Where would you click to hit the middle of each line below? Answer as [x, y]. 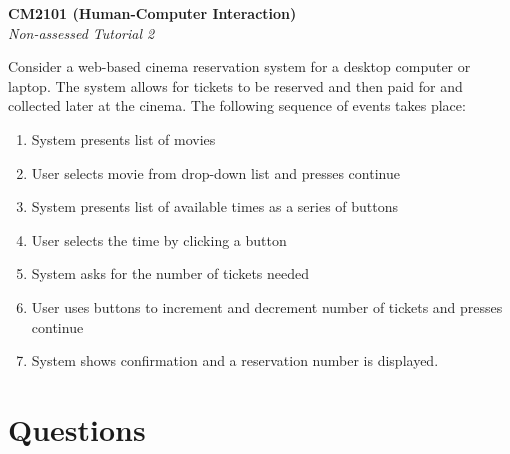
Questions [77, 428]
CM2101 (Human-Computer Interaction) [152, 13]
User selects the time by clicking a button [159, 239]
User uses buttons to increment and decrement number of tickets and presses [267, 306]
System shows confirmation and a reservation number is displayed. [235, 360]
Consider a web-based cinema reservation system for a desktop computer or [239, 66]
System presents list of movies [123, 138]
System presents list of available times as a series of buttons [215, 206]
